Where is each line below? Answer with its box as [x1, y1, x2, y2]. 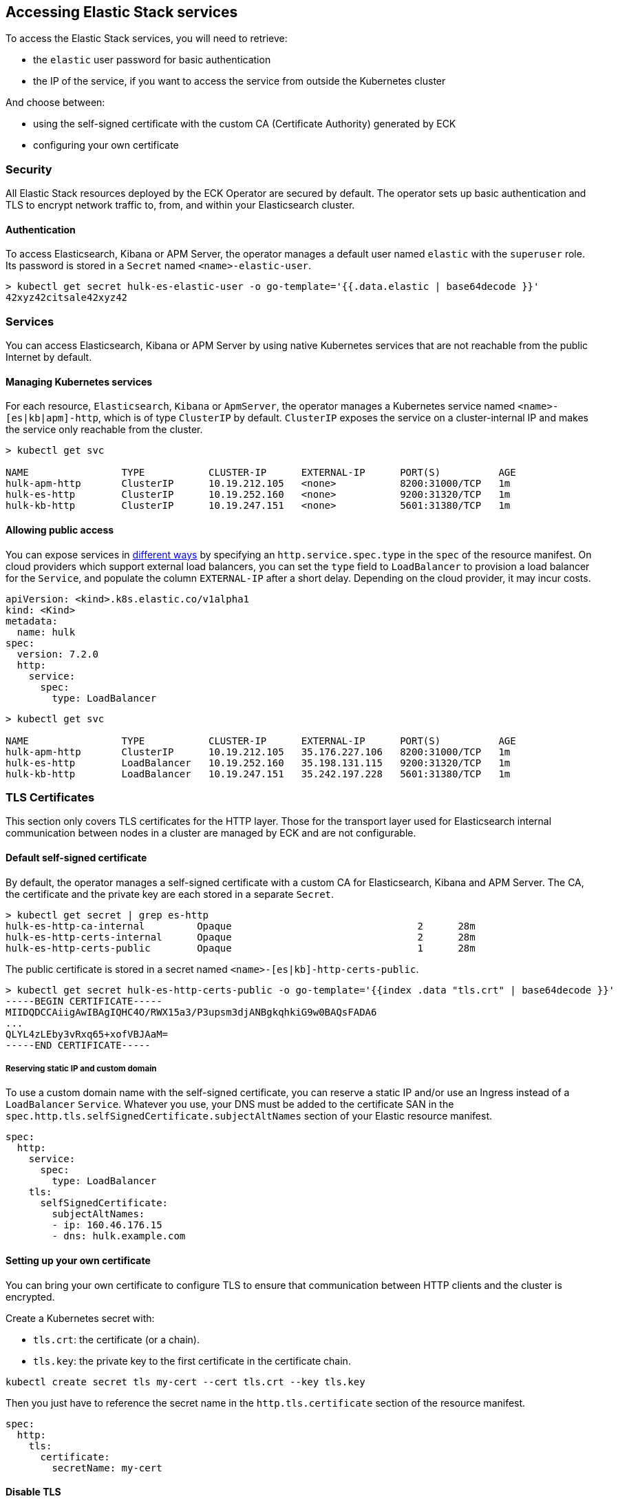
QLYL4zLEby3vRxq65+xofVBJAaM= [6, 1028, 169, 1040]
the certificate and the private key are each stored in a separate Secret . [6, 888, 334, 900]
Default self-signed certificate [6, 851, 147, 863]
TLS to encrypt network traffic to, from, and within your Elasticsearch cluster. [6, 199, 355, 211]
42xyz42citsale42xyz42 [6, 292, 128, 304]
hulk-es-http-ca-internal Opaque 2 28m [6, 920, 476, 932]
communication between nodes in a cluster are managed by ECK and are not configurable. [6, 827, 416, 839]
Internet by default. [6, 351, 92, 364]
